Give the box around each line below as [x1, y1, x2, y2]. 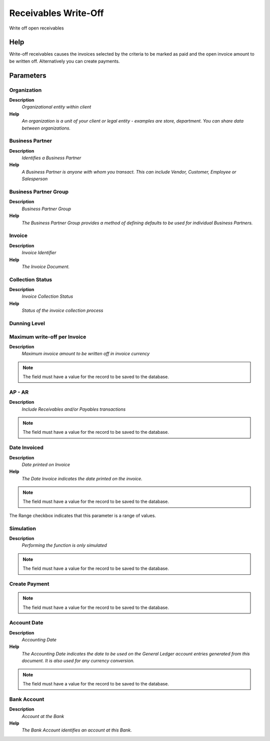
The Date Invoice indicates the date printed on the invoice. [21, 475, 142, 481]
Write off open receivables [9, 25, 64, 31]
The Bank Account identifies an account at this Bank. [21, 727, 132, 733]
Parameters [9, 71, 46, 80]
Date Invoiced [9, 444, 43, 451]
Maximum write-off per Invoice [9, 333, 86, 340]
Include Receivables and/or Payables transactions [21, 406, 126, 412]
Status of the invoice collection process [21, 308, 103, 314]
